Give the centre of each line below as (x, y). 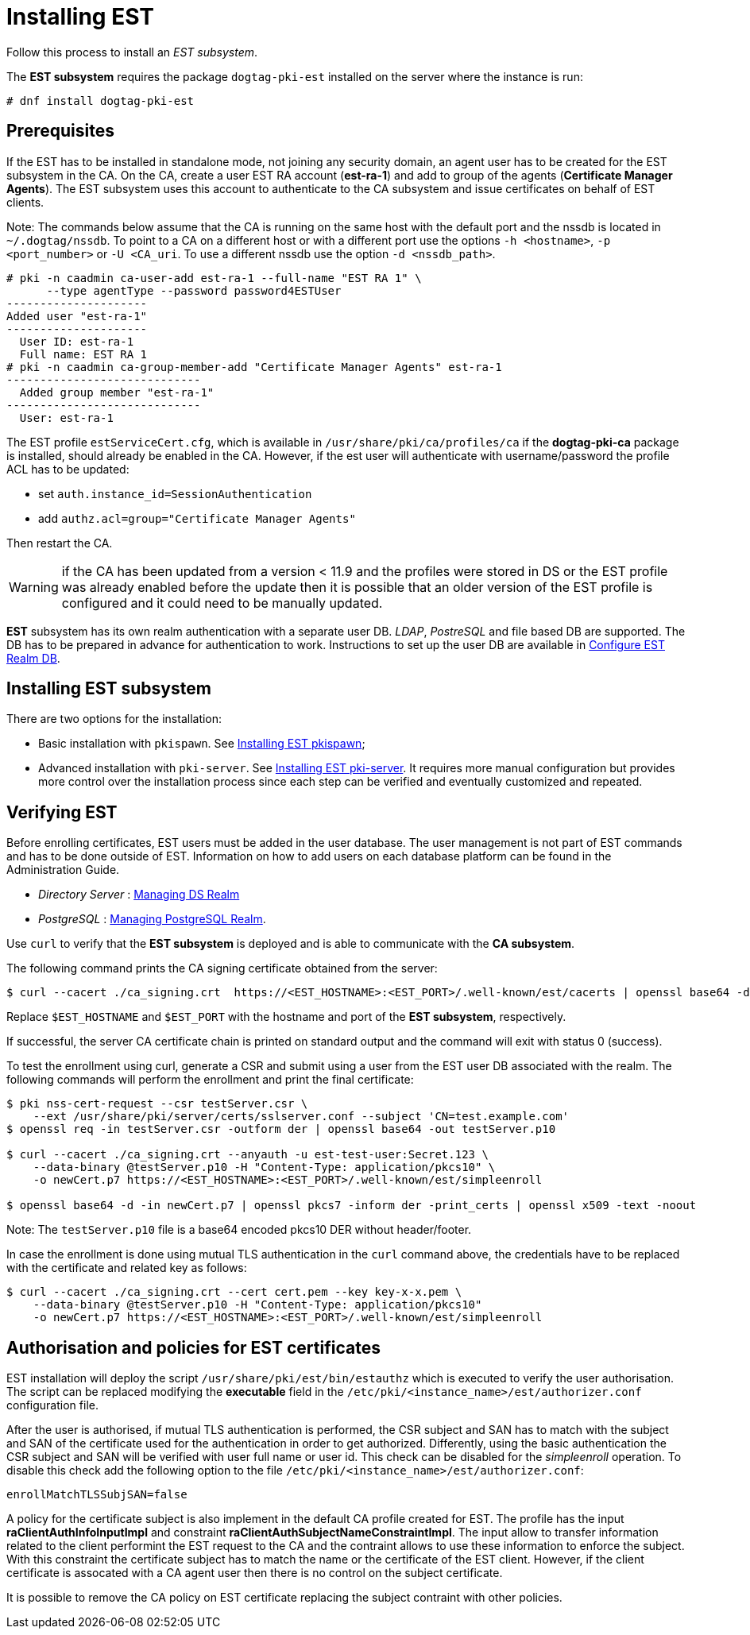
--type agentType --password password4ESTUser (194, 290)
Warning (34, 587)
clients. (25, 202)
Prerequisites (60, 131)
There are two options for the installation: (114, 719)
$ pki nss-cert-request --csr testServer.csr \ (157, 1104)
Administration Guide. (63, 870)
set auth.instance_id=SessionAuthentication (175, 493)
